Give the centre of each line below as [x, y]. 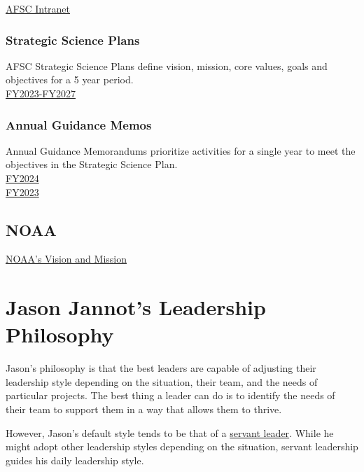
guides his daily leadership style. [75, 460]
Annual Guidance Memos [79, 124]
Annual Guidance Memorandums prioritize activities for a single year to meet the [181, 150]
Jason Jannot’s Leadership [136, 307]
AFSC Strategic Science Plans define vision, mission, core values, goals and [167, 65]
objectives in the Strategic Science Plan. [92, 164]
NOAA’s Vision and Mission [66, 259]
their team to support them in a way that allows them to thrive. [144, 409]
